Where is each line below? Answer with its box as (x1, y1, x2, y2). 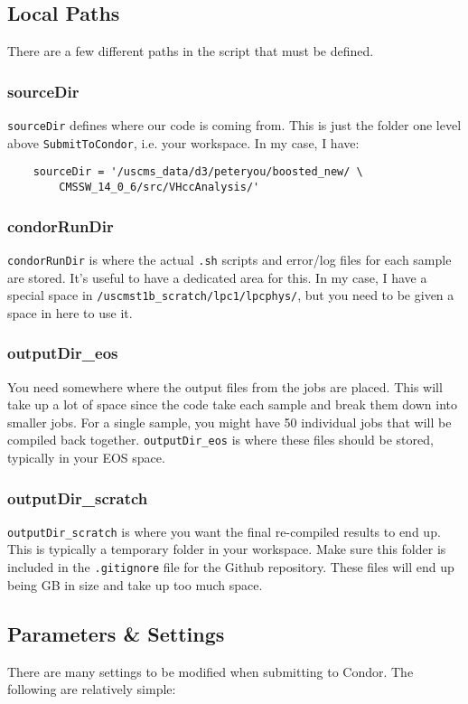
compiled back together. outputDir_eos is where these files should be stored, (7, 430, 434, 449)
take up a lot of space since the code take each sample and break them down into (7, 395, 457, 414)
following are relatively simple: (7, 680, 176, 699)
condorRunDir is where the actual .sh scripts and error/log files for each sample (7, 249, 452, 268)
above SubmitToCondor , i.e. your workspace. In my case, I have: (7, 133, 360, 152)
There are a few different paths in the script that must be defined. (7, 42, 374, 61)
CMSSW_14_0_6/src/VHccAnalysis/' (59, 180, 260, 193)
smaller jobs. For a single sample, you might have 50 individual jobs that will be (7, 412, 452, 431)
